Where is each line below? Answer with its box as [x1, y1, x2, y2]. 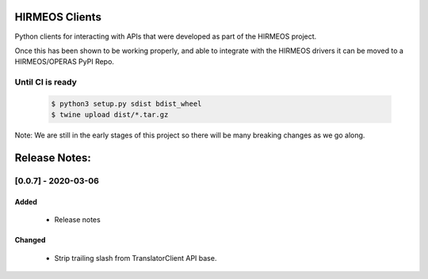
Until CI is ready [14, 77, 77, 88]
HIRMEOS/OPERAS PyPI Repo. [14, 57, 115, 66]
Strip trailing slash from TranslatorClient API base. [54, 253, 217, 262]
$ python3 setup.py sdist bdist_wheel [51, 99, 202, 108]
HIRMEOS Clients [14, 10, 102, 24]
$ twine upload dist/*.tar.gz [51, 111, 169, 119]
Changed [14, 236, 46, 245]
